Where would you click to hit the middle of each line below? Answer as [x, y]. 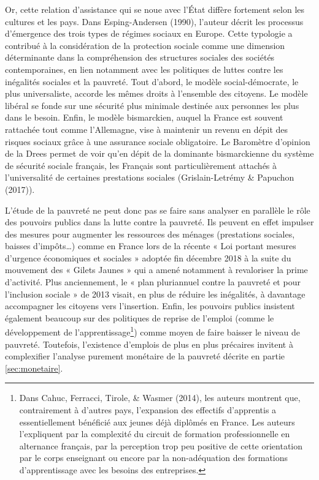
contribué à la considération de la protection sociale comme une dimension [145, 45]
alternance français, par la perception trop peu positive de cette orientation [161, 445]
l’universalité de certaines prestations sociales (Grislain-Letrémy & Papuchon [150, 177]
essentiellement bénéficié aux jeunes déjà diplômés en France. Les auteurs [157, 422]
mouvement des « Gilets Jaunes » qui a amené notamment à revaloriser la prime [156, 270]
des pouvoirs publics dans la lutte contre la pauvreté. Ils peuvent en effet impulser [159, 222]
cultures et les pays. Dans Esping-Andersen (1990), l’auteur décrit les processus [154, 21]
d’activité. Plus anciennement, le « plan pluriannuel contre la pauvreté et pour [153, 282]
